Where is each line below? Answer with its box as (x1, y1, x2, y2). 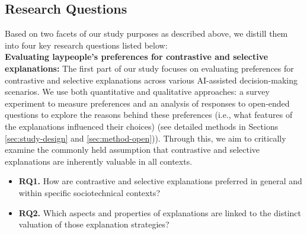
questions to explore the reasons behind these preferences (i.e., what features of (5, 108, 293, 121)
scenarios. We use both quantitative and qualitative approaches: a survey (5, 85, 270, 98)
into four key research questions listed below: (5, 39, 168, 51)
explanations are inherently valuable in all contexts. (5, 155, 193, 167)
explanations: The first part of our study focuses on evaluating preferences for (5, 62, 294, 74)
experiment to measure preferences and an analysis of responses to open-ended (5, 97, 290, 109)
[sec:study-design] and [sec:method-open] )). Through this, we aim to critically (5, 132, 286, 144)
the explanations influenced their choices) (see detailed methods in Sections (5, 120, 279, 132)
